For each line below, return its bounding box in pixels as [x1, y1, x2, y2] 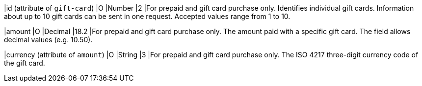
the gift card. [4, 59, 45, 67]
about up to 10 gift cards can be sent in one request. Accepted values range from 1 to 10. [4, 12, 290, 20]
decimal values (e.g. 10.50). [4, 35, 93, 44]
